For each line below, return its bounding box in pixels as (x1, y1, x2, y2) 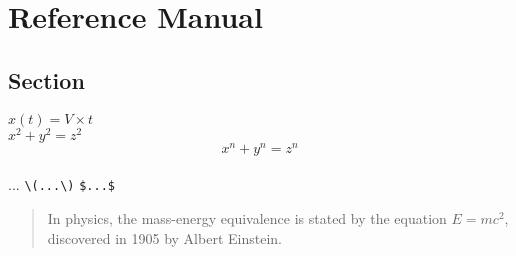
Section (8, 64, 85, 95)
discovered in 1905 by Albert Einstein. (47, 227, 282, 248)
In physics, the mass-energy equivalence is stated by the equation (47, 207, 447, 228)
